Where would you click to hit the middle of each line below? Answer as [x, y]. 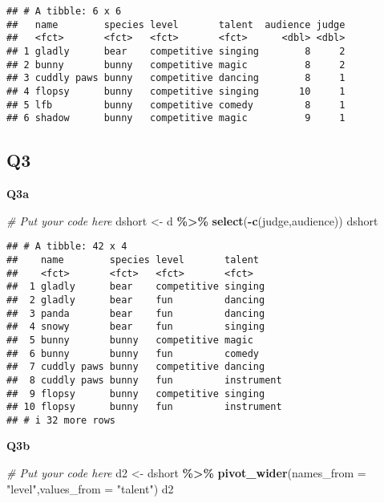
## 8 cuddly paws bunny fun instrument [144, 380]
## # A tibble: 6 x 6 [64, 11]
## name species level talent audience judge [176, 24]
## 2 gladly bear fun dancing [136, 300]
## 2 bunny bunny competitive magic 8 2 [176, 65]
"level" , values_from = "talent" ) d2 [90, 488]
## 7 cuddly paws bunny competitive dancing [136, 367]
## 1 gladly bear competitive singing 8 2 [176, 51]
